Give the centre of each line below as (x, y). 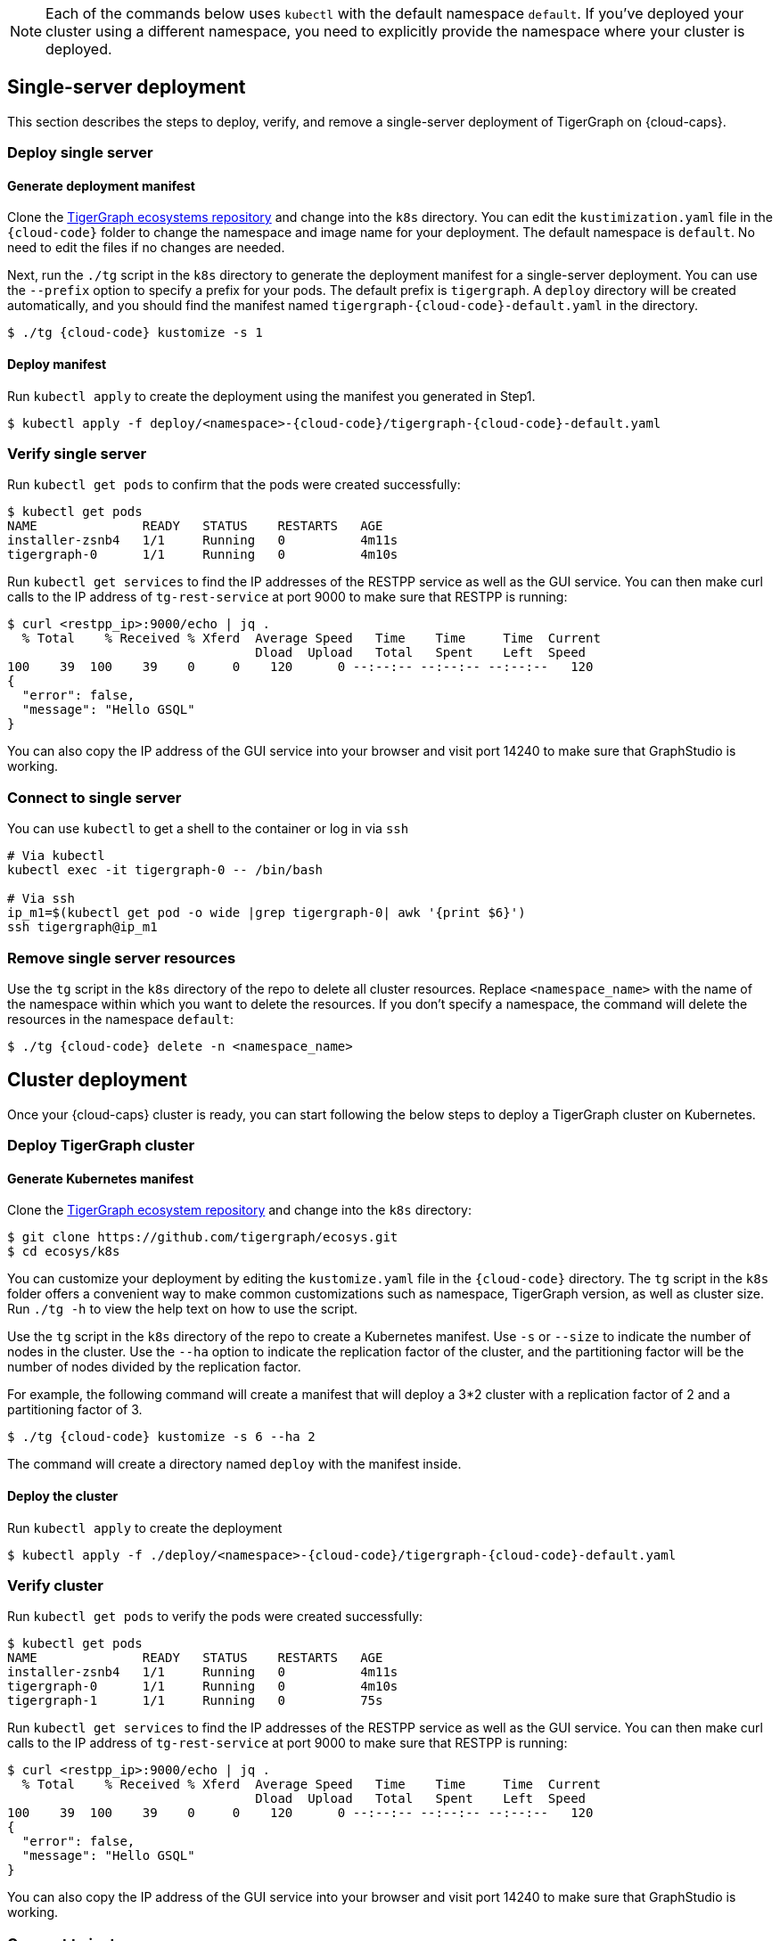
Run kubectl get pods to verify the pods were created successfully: (215, 1617)
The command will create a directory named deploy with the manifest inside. (234, 1464)
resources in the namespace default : (121, 1019)
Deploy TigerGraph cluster (101, 1146)
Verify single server (77, 454)
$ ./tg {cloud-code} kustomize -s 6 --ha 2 (161, 1437)
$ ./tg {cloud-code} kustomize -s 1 (135, 333)
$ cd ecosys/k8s (64, 1252)
